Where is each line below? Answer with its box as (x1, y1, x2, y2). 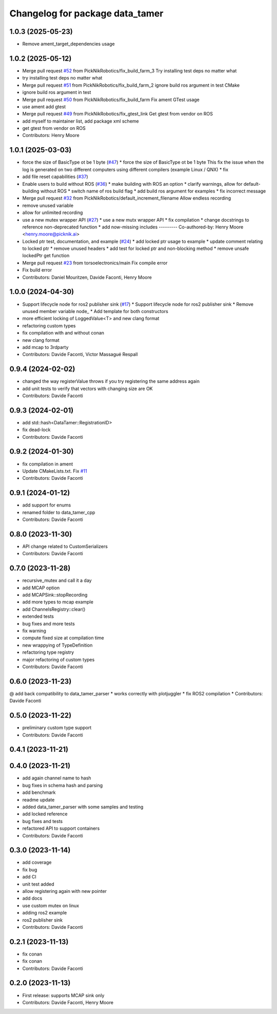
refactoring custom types (22, 322, 76, 328)
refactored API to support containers (22, 825, 100, 831)
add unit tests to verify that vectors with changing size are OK (22, 385, 153, 392)
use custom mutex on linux (22, 902, 80, 908)
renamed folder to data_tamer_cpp (22, 509, 95, 515)
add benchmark (22, 789, 56, 795)
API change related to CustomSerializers (22, 543, 108, 549)
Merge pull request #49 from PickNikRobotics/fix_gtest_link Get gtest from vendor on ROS (22, 111, 213, 117)
